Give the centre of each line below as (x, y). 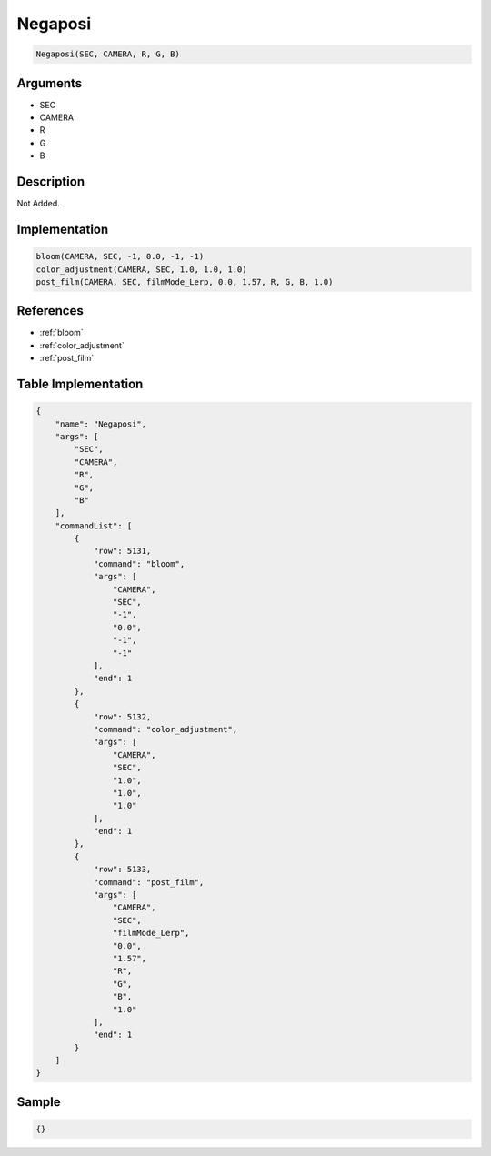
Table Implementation (80, 383)
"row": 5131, (122, 551)
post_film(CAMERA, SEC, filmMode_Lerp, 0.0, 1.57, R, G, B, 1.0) (185, 281)
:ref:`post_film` (67, 358)
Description (51, 182)
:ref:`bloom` (61, 333)
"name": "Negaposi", (101, 424)
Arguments (50, 83)
